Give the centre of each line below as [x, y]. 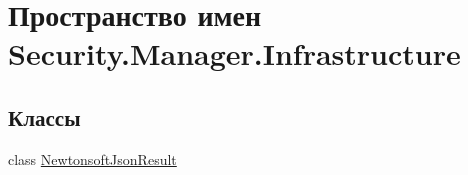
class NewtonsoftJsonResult [92, 158]
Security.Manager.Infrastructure [234, 53]
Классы [44, 116]
